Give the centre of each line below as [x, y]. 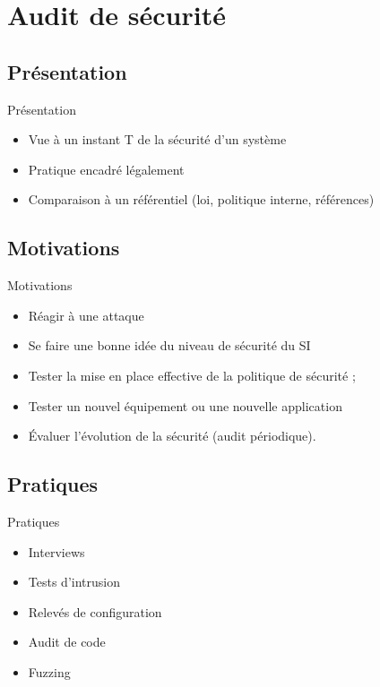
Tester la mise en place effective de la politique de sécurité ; [192, 375]
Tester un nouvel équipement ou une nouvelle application [185, 405]
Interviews [56, 551]
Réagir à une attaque [86, 315]
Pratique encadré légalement [106, 169]
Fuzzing [49, 671]
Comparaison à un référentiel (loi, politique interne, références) [201, 199]
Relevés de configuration [95, 611]
